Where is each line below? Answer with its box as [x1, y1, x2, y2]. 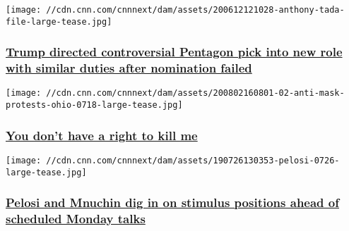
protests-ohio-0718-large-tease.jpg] [6, 100, 183, 111]
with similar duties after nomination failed [6, 59, 252, 77]
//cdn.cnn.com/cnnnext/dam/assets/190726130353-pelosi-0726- [46, 155, 340, 166]
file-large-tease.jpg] [6, 16, 112, 27]
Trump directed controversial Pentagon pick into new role [6, 43, 343, 61]
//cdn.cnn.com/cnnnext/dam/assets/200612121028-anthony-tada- [46, 5, 345, 15]
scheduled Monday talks [6, 210, 146, 227]
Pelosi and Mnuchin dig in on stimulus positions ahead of [6, 194, 339, 211]
